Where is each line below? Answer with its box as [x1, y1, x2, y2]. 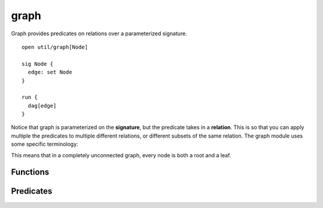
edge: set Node [28, 69, 72, 76]
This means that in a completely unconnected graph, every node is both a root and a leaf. [11, 151, 231, 158]
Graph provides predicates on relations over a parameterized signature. [11, 30, 188, 37]
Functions [11, 167, 50, 178]
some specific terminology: [11, 140, 78, 148]
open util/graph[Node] [22, 44, 89, 50]
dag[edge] [28, 102, 57, 109]
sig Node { [22, 60, 54, 67]
